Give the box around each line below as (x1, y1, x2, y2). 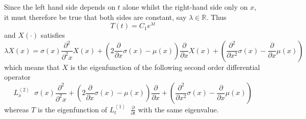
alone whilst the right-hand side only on (122, 2, 248, 12)
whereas (4, 104, 29, 114)
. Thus (206, 11, 227, 22)
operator (4, 72, 31, 82)
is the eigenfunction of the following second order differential (70, 61, 260, 72)
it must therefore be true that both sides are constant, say (4, 11, 187, 22)
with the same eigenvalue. (138, 104, 219, 114)
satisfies (40, 30, 65, 40)
